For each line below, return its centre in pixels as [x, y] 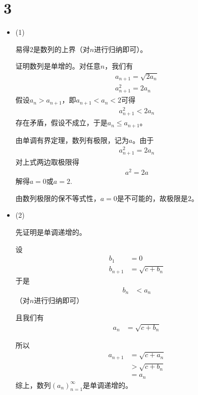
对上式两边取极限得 [47, 162]
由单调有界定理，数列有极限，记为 [72, 140]
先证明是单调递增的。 [51, 232]
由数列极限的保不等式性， [58, 198]
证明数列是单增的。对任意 [58, 66]
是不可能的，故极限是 [152, 198]
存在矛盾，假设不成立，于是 [61, 122]
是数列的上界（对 [61, 49]
